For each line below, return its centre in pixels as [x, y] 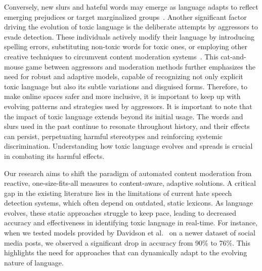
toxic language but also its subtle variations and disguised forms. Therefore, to [126, 86]
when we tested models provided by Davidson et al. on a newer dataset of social [130, 233]
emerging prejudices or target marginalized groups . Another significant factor [125, 16]
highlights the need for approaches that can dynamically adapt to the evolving [126, 252]
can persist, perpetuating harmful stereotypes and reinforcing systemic [113, 136]
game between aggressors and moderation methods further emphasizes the [140, 66]
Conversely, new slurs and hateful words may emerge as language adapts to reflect [131, 7]
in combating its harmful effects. [54, 156]
